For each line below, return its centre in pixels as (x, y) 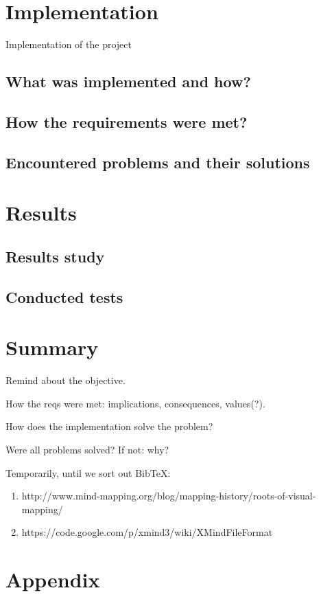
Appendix (53, 579)
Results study (55, 256)
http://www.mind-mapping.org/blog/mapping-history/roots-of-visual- (169, 496)
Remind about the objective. (66, 380)
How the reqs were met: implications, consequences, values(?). (135, 403)
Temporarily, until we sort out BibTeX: (88, 472)
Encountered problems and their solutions (158, 162)
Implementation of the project (69, 44)
